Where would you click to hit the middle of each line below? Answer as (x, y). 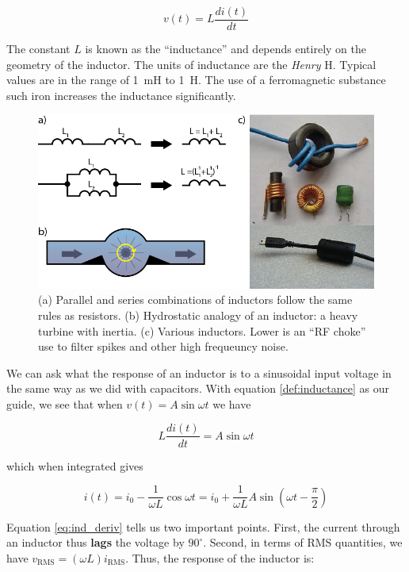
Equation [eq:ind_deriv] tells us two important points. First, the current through (203, 526)
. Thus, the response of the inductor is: (220, 557)
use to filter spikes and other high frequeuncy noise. (163, 346)
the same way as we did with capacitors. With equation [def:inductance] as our (198, 388)
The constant (38, 49)
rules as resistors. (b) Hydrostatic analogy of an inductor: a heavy (198, 315)
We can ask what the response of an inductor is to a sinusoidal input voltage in (199, 372)
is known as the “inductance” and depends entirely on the (226, 49)
